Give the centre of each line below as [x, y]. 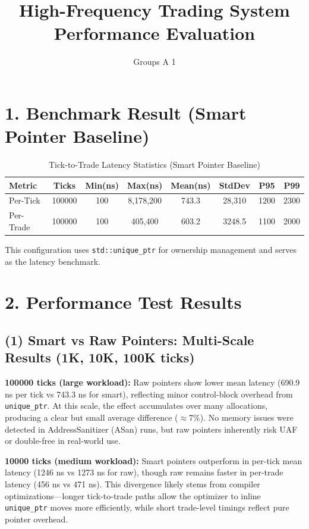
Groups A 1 [154, 62]
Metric [23, 185]
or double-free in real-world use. [63, 441]
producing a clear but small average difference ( [92, 417]
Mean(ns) [191, 185]
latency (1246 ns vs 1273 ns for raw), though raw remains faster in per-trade [144, 472]
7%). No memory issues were [241, 417]
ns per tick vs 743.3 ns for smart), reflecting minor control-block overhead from [149, 394]
